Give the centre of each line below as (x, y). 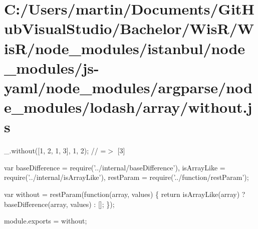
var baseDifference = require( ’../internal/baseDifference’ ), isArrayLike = (115, 167)
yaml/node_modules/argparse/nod (128, 87)
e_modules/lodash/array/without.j (128, 107)
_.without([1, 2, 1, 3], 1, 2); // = (55, 151)
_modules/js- (52, 67)
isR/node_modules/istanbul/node (125, 48)
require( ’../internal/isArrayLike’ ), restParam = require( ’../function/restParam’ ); (126, 177)
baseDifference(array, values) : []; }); (59, 204)
